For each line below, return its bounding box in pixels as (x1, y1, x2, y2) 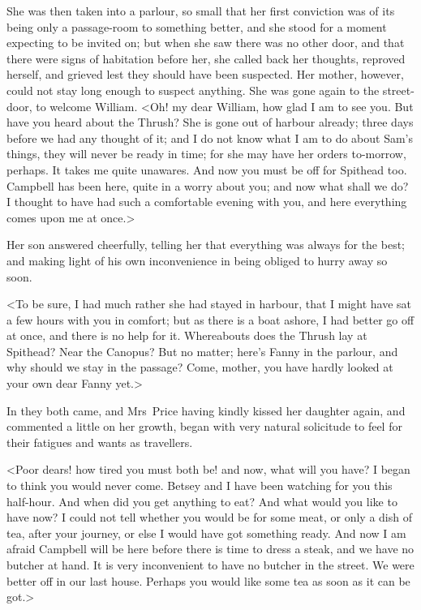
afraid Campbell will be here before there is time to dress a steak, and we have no (6, 540, 415, 557)
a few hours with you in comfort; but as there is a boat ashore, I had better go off (6, 311, 415, 328)
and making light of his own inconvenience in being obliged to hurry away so (6, 251, 388, 268)
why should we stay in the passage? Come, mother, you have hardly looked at (6, 359, 393, 376)
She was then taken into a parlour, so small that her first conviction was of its (6, 2, 395, 19)
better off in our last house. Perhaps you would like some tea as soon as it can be (6, 572, 410, 589)
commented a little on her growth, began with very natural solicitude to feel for (6, 418, 402, 435)
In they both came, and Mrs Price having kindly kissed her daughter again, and (6, 402, 406, 419)
